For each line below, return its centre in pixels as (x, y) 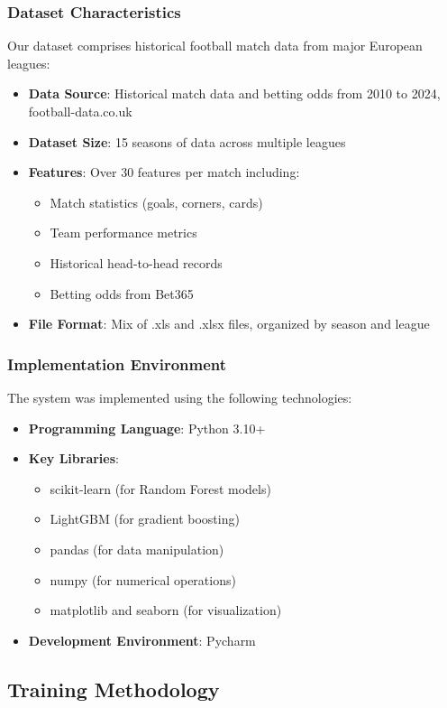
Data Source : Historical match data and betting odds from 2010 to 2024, (234, 93)
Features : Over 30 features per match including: (164, 172)
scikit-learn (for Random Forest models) (160, 488)
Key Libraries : (73, 458)
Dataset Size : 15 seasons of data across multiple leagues (187, 141)
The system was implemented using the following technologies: (180, 397)
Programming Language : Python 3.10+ (147, 428)
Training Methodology (114, 689)
